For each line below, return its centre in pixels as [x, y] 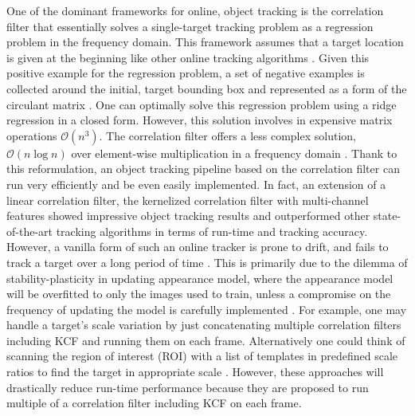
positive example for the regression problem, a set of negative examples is [186, 73]
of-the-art [29, 231]
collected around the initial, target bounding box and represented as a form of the [207, 88]
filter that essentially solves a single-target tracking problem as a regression [190, 26]
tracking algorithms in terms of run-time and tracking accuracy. [212, 231]
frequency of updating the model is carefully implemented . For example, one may [207, 309]
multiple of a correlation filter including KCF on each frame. [154, 403]
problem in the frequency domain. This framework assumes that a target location [205, 42]
